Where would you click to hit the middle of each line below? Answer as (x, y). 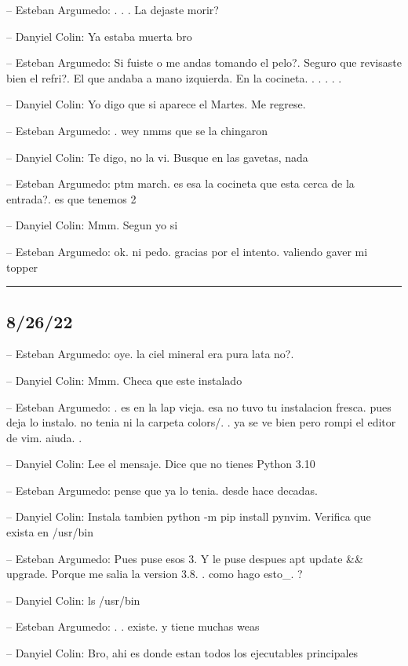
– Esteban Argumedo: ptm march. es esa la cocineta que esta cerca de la (180, 183)
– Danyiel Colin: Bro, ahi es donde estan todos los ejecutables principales (182, 653)
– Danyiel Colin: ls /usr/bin (73, 600)
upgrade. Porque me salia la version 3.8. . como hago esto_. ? (155, 574)
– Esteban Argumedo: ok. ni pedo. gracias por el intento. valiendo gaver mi (187, 251)
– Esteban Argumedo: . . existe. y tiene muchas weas (133, 626)
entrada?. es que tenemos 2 (71, 198)
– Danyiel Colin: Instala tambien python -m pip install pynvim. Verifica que (189, 516)
